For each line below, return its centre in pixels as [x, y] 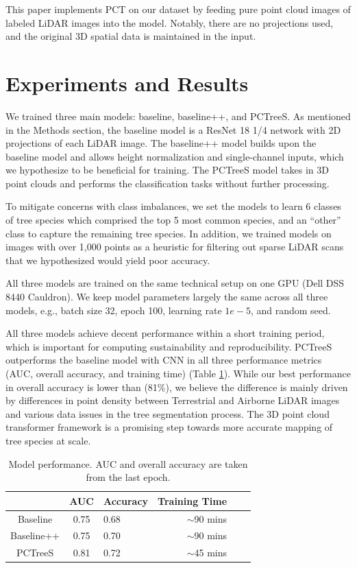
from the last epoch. [128, 477]
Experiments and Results [127, 83]
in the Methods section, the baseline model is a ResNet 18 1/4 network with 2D [173, 129]
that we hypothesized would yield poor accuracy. [108, 260]
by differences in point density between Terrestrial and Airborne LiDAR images [173, 400]
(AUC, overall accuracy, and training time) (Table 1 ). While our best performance [178, 373]
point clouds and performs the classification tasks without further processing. [168, 183]
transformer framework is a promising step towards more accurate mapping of [169, 427]
